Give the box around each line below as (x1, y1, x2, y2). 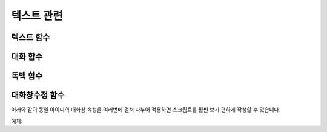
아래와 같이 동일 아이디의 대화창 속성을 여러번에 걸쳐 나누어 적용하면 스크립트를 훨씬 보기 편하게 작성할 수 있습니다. (11, 106, 281, 113)
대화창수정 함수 (11, 90, 65, 101)
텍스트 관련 (11, 9, 63, 22)
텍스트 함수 (11, 32, 50, 42)
